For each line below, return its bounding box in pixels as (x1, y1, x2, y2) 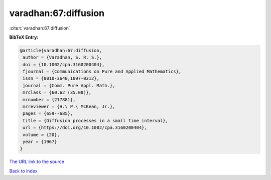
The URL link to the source (9, 158, 65, 165)
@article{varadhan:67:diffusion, (20, 48, 102, 53)
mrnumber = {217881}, (23, 97, 76, 102)
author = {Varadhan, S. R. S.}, (23, 55, 102, 60)
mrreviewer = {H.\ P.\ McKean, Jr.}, (23, 104, 115, 110)
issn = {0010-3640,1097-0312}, (23, 76, 100, 81)
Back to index (9, 168, 38, 174)
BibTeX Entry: (9, 34, 39, 40)
